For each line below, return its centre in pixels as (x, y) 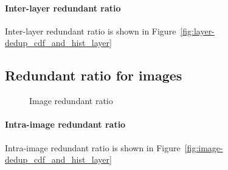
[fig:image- (204, 147)
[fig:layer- (197, 31)
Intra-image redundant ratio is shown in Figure (93, 147)
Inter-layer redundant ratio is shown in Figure (91, 31)
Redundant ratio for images (94, 75)
